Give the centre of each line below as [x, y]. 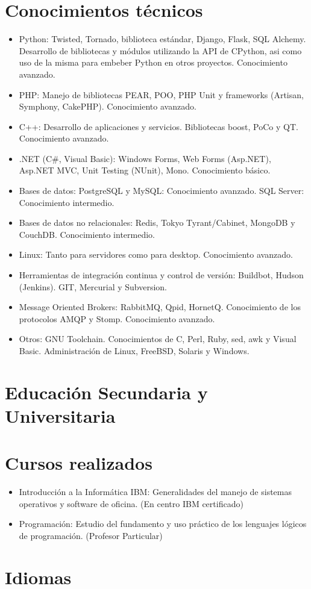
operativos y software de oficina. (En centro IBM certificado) [131, 503]
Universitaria [60, 415]
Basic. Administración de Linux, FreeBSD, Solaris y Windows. [134, 351]
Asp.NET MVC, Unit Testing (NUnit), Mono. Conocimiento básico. [145, 170]
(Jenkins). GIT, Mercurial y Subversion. [93, 286]
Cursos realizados [79, 463]
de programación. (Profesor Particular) [91, 536]
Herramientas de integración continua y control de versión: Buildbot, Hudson [161, 275]
